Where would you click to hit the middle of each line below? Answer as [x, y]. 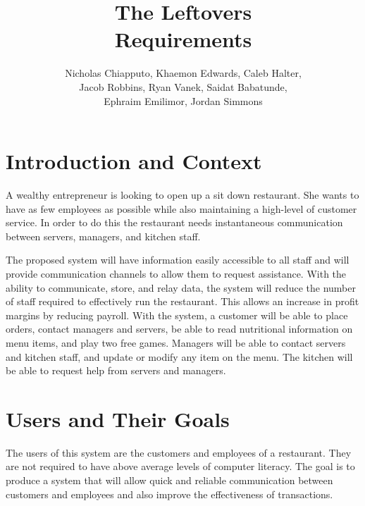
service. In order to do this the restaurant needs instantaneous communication [174, 222]
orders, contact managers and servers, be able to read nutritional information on [179, 329]
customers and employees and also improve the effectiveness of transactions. [169, 494]
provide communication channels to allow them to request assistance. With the [176, 273]
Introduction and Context [134, 161]
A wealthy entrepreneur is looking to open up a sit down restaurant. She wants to [182, 195]
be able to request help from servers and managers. [116, 370]
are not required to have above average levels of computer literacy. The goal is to [180, 466]
